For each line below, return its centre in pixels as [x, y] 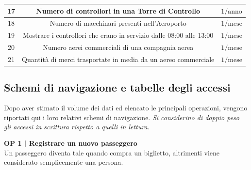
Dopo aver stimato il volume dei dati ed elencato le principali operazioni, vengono [126, 108]
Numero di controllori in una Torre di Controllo [118, 10]
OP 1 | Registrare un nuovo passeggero [71, 143]
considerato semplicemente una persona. [64, 162]
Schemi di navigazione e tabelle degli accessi [117, 87]
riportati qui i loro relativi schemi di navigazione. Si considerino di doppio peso [122, 117]
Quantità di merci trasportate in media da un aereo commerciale [118, 59]
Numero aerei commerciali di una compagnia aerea [118, 47]
